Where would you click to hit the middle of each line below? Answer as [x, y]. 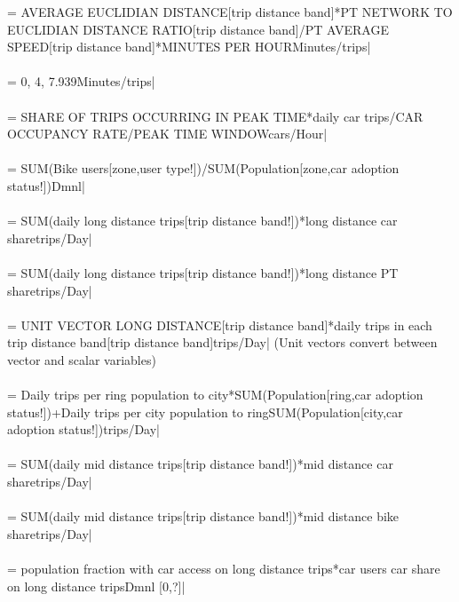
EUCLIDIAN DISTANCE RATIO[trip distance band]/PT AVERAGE [198, 29]
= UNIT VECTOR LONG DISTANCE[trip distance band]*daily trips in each [220, 325]
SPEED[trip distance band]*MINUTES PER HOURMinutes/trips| [189, 47]
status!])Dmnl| [46, 185]
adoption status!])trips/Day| [84, 429]
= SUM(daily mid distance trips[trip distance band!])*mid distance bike [203, 516]
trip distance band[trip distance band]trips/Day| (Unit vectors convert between [222, 342]
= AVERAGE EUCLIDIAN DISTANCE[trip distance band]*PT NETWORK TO [230, 12]
